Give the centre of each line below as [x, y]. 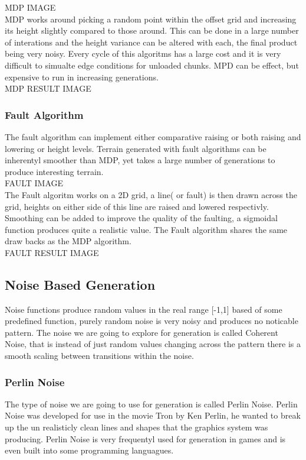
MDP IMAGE [30, 7]
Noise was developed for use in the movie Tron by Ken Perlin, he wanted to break [153, 415]
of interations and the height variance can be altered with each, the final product [151, 42]
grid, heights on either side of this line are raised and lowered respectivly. [137, 206]
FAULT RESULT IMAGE [52, 252]
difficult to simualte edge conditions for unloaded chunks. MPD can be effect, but [152, 65]
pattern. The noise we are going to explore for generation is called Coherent [142, 332]
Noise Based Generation [80, 284]
